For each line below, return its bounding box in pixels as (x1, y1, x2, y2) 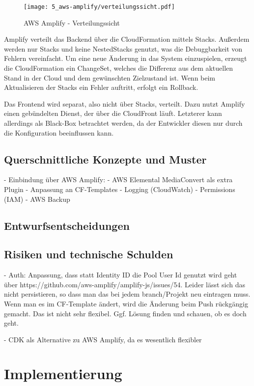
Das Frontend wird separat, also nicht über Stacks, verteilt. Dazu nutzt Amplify (4, 98, 245, 109)
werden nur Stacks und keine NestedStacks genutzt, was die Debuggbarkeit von (4, 43, 243, 54)
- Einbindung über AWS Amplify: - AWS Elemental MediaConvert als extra (4, 174, 233, 185)
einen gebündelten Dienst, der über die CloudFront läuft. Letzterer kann (4, 108, 222, 118)
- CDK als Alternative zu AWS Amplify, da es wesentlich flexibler (4, 334, 202, 344)
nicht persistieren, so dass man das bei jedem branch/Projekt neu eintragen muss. (4, 289, 251, 299)
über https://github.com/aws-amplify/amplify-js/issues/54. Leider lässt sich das (4, 279, 246, 289)
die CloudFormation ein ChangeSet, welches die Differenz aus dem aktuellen (4, 63, 233, 73)
